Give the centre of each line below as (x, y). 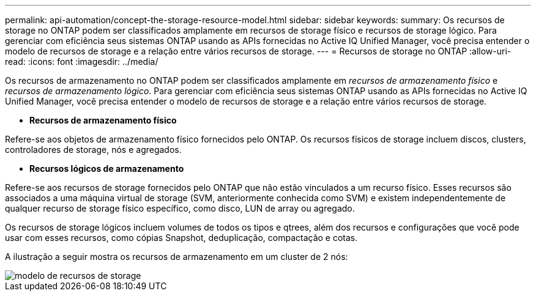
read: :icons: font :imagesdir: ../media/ (82, 61)
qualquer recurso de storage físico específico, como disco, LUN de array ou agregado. (180, 208)
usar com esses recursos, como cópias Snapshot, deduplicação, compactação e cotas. (181, 238)
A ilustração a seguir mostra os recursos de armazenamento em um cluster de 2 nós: (177, 257)
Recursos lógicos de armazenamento (107, 168)
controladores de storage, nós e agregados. (93, 150)
